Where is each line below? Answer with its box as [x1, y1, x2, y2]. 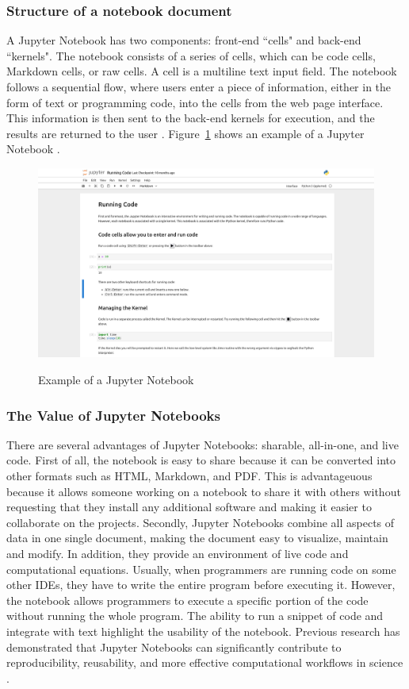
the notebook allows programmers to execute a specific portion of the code [6, 591, 369, 608]
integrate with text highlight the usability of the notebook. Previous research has [6, 623, 400, 639]
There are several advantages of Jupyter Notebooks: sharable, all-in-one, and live [6, 436, 399, 452]
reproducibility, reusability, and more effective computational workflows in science [6, 654, 403, 671]
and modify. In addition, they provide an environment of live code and [6, 545, 349, 562]
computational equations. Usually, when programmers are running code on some [6, 560, 396, 577]
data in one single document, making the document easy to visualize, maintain [6, 529, 388, 546]
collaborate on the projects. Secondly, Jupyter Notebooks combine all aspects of [6, 514, 395, 530]
